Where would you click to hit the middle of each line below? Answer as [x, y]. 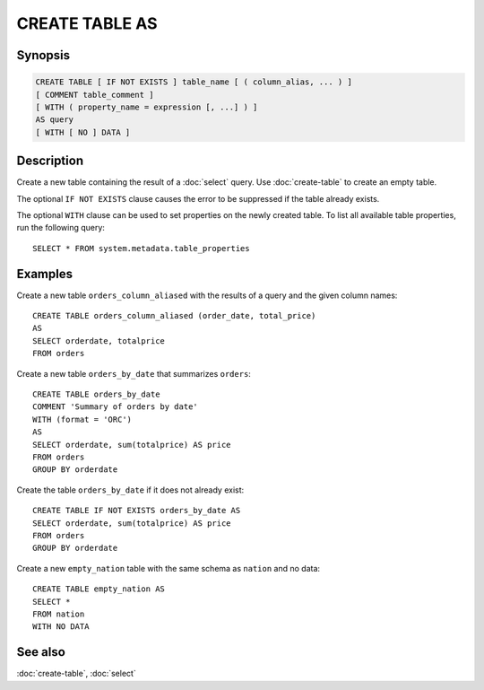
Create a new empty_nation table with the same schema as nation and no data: [169, 568]
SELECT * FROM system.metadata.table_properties [141, 248]
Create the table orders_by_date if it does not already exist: [130, 490]
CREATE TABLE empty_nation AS [99, 589]
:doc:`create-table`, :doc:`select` [76, 674]
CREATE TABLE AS [87, 23]
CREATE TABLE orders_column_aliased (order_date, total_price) [174, 316]
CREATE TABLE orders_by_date [96, 394]
